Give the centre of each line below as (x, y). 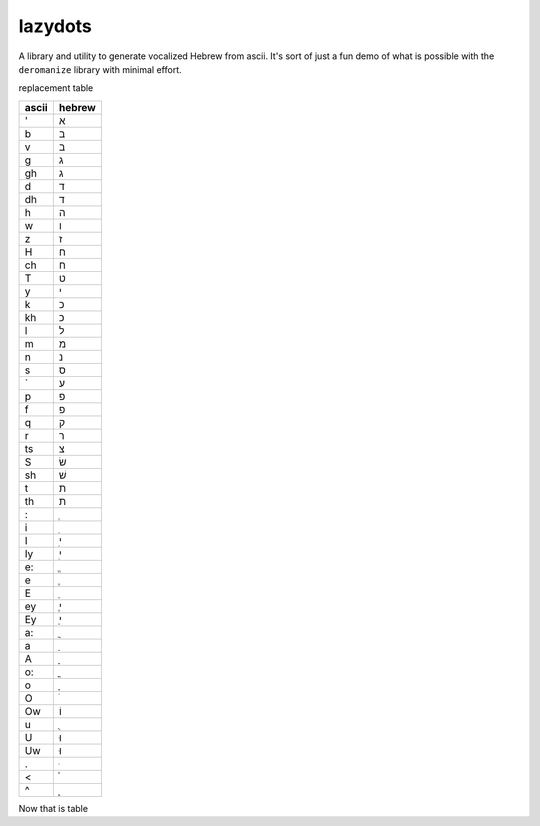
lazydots (55, 26)
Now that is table (53, 808)
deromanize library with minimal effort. (100, 69)
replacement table (56, 88)
